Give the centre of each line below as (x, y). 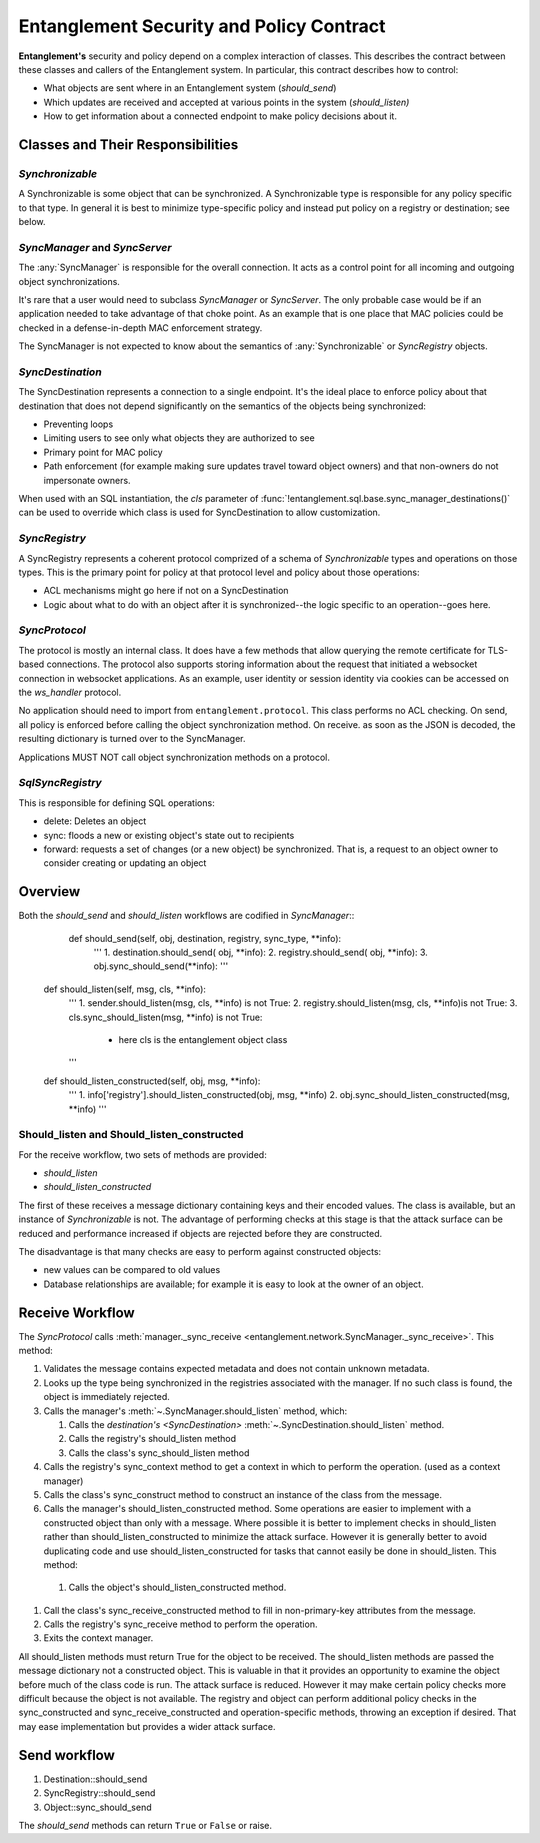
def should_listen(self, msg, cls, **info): (125, 989)
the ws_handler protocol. (70, 692)
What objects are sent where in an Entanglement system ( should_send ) (190, 88)
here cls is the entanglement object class (203, 1039)
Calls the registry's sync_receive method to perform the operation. (180, 1624)
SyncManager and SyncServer (95, 247)
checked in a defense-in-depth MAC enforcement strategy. (140, 327)
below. (32, 222)
